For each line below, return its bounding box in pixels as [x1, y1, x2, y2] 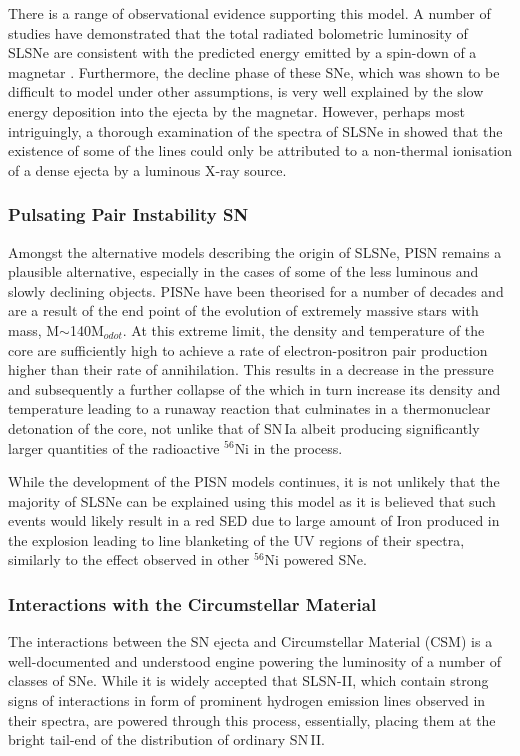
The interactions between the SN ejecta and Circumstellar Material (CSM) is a [8, 631, 493, 652]
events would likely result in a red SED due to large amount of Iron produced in [8, 510, 500, 531]
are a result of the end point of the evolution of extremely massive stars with [8, 300, 479, 321]
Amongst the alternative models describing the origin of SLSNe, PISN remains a [8, 241, 502, 262]
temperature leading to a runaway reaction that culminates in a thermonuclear [8, 398, 491, 419]
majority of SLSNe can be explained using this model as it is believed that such [8, 490, 496, 511]
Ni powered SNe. [264, 549, 367, 570]
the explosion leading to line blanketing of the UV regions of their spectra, [8, 529, 465, 550]
